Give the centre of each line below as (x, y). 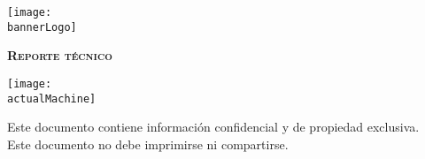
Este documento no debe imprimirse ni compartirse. (148, 144)
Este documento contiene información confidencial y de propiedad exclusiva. (213, 127)
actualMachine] (52, 98)
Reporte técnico (60, 55)
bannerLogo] (42, 27)
